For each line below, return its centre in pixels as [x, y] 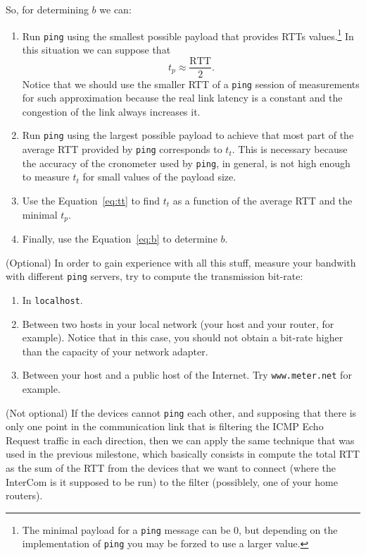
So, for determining [47, 9]
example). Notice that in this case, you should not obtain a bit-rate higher [183, 337]
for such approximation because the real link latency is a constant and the [182, 98]
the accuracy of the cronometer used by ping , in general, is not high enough [186, 163]
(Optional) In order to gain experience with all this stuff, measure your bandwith [181, 262]
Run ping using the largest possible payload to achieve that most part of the [188, 135]
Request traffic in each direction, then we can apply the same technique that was [180, 440]
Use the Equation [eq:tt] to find [91, 200]
